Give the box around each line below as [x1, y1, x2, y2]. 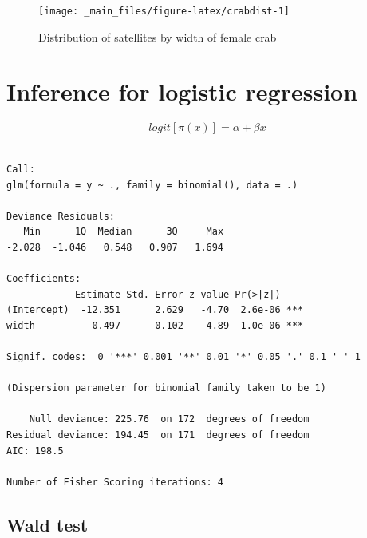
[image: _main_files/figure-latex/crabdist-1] [38, 6, 290, 17]
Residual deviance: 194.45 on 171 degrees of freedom [6, 429, 310, 441]
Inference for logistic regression [6, 75, 358, 108]
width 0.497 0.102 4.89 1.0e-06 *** [6, 319, 304, 331]
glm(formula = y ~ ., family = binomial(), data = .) [6, 179, 298, 191]
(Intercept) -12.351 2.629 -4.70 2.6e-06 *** [6, 304, 304, 316]
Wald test [6, 512, 89, 536]
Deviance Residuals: [6, 210, 116, 222]
